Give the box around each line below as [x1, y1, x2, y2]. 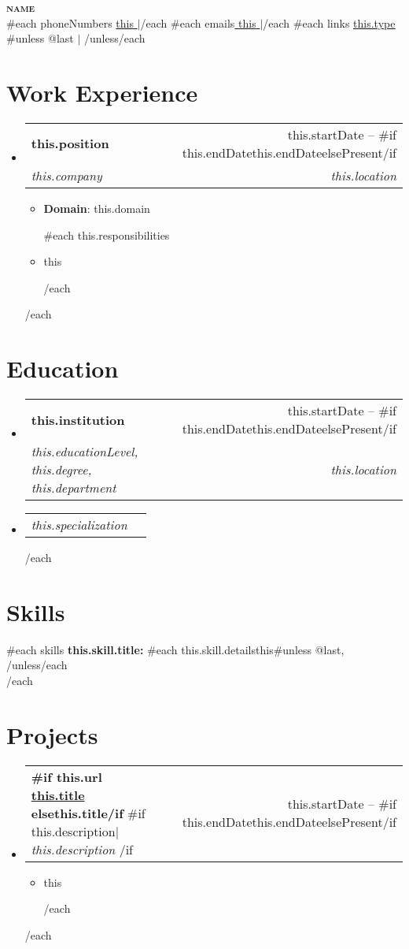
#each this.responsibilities [43, 226, 170, 243]
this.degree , [31, 460, 92, 478]
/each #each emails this [140, 14, 256, 31]
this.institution [31, 410, 125, 429]
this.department [31, 478, 116, 497]
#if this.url [31, 767, 102, 786]
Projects [6, 718, 98, 750]
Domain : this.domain [43, 199, 150, 216]
